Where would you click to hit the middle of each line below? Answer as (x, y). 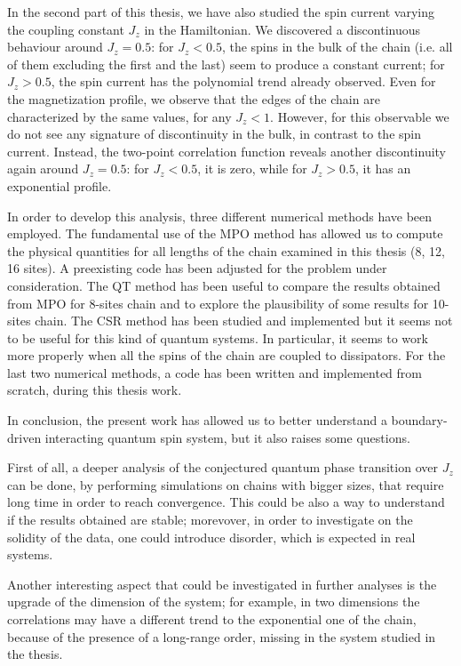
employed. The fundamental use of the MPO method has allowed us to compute (225, 233)
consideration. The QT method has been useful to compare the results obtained (224, 285)
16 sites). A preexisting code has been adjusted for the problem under (197, 268)
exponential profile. (60, 185)
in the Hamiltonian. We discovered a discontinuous (282, 29)
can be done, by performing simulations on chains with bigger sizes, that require (226, 484)
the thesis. (35, 654)
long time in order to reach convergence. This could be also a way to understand (226, 502)
